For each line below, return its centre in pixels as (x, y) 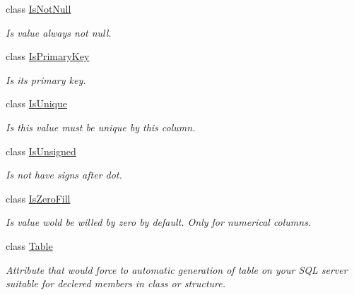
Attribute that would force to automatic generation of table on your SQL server (177, 269)
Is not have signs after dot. (64, 175)
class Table (29, 245)
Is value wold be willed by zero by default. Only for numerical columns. (159, 222)
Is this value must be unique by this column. (101, 127)
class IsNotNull (39, 8)
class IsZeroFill (38, 198)
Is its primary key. (46, 79)
